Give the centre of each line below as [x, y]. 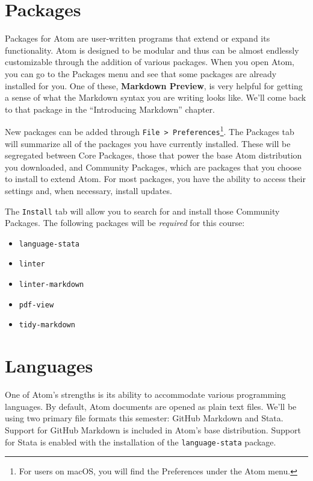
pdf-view [36, 305]
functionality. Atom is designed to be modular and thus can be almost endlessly [152, 50]
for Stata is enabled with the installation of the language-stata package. [141, 442]
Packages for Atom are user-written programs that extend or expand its [138, 38]
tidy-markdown [47, 325]
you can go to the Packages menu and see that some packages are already [141, 73]
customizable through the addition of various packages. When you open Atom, [150, 62]
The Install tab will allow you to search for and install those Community [142, 211]
